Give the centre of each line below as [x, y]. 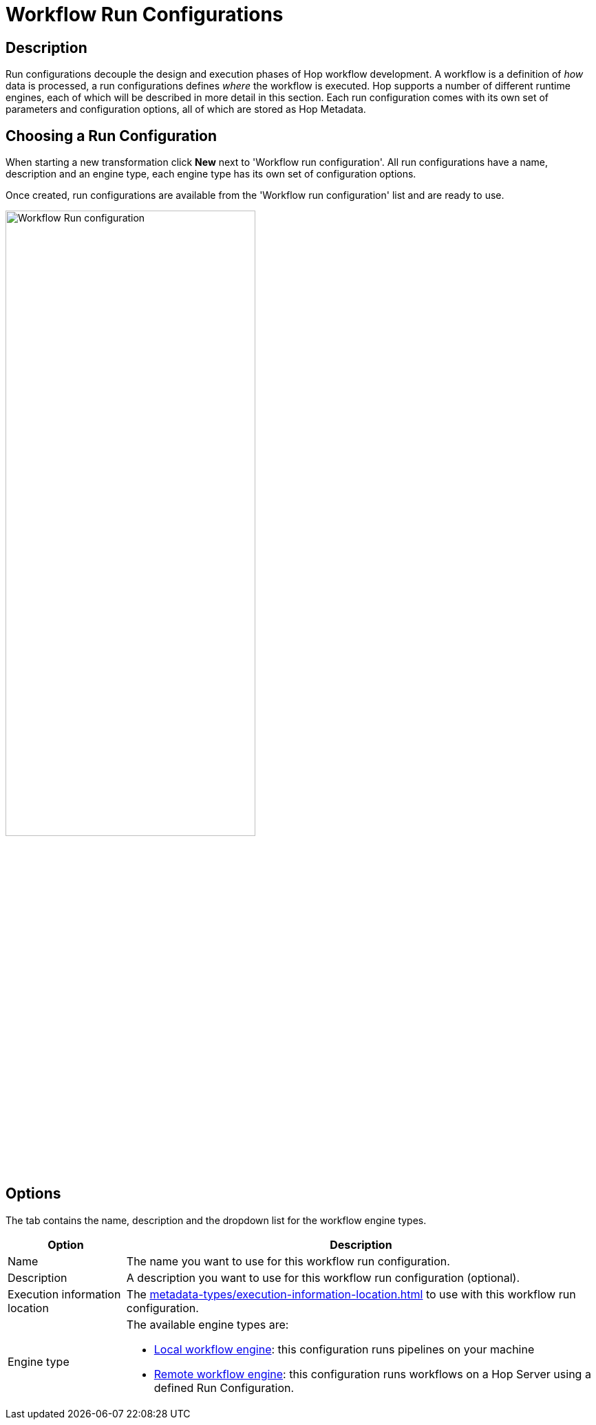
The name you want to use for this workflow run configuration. [288, 1261]
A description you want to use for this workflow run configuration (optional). [323, 1277]
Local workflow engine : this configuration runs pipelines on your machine [344, 1349]
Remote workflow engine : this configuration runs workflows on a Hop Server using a [372, 1374]
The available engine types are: [207, 1324]
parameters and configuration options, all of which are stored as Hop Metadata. [186, 109]
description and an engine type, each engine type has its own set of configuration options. [211, 174]
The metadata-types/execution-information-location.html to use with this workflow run [351, 1294]
